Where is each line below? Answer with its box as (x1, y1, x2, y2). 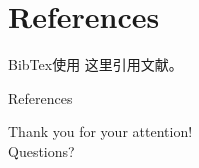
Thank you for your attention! (8, 121, 193, 142)
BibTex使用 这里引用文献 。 (8, 54, 183, 75)
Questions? (8, 140, 75, 161)
